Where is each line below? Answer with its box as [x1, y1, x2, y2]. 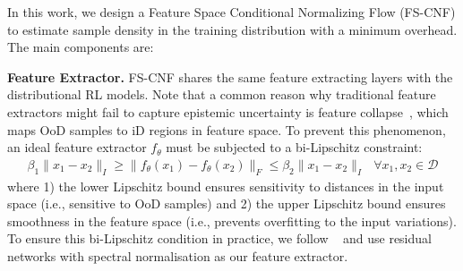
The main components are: [7, 38, 154, 56]
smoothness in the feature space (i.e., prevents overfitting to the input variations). [7, 211, 457, 230]
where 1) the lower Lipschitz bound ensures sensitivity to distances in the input [7, 176, 444, 195]
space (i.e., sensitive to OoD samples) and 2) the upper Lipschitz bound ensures [7, 194, 446, 213]
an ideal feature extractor [7, 138, 147, 157]
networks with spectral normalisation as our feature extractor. [7, 246, 348, 265]
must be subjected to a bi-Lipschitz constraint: [166, 138, 423, 157]
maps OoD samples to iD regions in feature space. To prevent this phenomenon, [7, 120, 446, 139]
